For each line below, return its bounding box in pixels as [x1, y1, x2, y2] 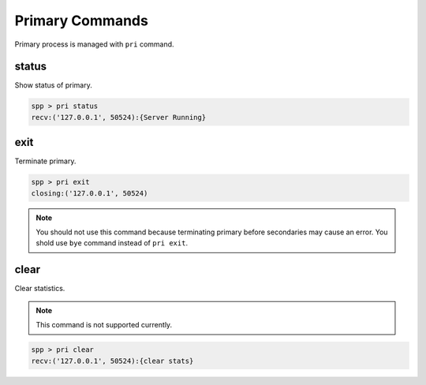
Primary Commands [14, 12, 149, 29]
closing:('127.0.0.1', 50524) [31, 189, 148, 197]
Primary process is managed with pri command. [14, 39, 174, 49]
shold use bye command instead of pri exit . [35, 238, 189, 248]
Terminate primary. [14, 156, 77, 166]
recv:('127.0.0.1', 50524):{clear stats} [31, 356, 194, 365]
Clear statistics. [14, 284, 65, 293]
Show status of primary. [14, 80, 92, 90]
